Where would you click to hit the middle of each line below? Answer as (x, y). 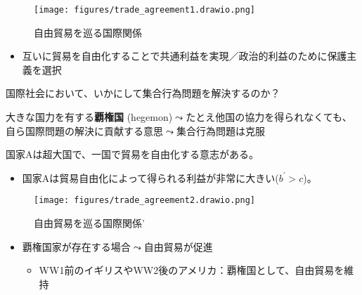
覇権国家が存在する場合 (76, 246)
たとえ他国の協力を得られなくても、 (269, 117)
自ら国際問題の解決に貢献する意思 (84, 130)
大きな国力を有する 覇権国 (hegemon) (89, 117)
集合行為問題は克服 (220, 130)
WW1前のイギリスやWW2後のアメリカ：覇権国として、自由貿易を (192, 270)
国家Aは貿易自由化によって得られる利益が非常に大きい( (150, 177)
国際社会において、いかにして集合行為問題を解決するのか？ (143, 93)
